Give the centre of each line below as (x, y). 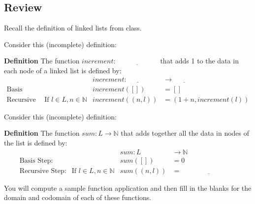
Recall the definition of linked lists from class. (73, 28)
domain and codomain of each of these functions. (78, 197)
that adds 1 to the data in (199, 61)
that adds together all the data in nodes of (185, 133)
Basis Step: (36, 160)
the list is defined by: (36, 143)
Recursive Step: (43, 171)
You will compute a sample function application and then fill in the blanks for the (128, 188)
